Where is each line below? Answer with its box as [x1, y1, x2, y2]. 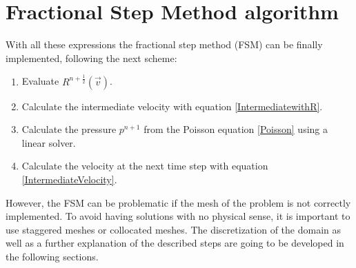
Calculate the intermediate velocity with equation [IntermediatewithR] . [21, 99, 323, 113]
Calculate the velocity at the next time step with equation [21, 158, 268, 173]
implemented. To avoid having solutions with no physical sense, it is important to [6, 209, 350, 223]
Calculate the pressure [21, 122, 117, 136]
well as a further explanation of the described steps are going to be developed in [6, 236, 344, 250]
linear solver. [21, 135, 76, 150]
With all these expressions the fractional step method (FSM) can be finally [6, 37, 323, 52]
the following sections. [6, 249, 99, 264]
